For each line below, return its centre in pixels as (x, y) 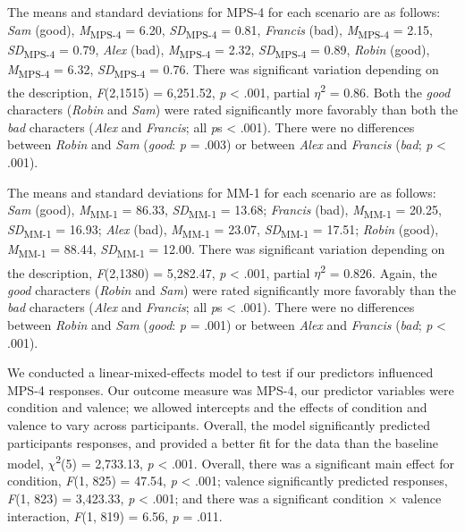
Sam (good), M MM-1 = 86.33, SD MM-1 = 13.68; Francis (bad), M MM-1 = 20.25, (224, 211)
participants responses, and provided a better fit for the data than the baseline (223, 442)
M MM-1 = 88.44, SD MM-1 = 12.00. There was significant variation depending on (226, 250)
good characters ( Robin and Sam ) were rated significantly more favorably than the (232, 289)
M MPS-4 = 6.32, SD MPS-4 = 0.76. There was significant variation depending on (223, 70)
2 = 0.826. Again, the (379, 271)
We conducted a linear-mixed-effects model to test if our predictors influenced (220, 372)
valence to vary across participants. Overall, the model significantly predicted (219, 424)
